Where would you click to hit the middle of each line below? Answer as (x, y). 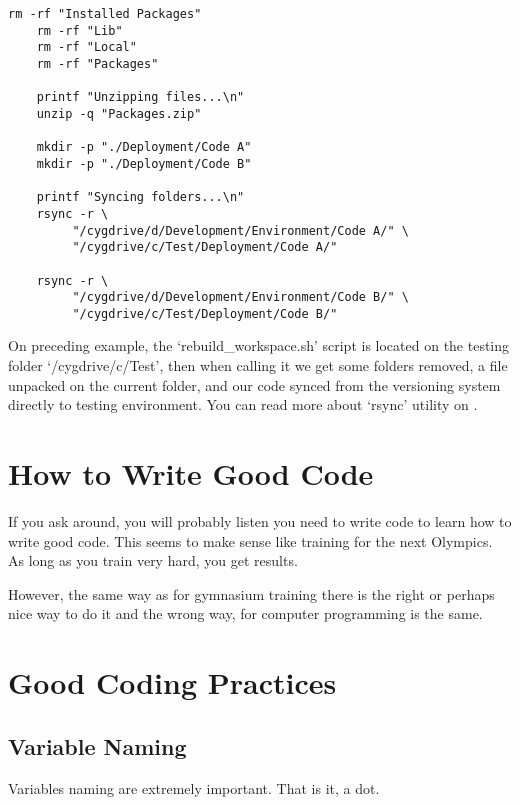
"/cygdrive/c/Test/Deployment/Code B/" (205, 313)
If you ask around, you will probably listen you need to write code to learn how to (260, 520)
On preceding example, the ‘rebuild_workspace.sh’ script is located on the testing (259, 345)
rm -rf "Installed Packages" (105, 14)
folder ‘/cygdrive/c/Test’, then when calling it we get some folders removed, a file (258, 365)
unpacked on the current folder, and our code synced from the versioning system (254, 384)
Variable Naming (97, 745)
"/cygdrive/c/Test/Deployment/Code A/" (205, 247)
